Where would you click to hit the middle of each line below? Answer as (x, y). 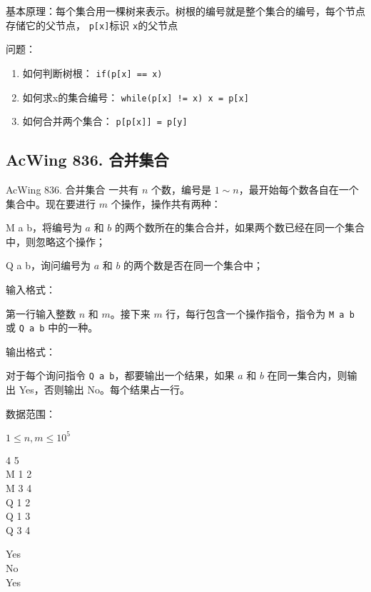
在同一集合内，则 (307, 375)
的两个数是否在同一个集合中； (194, 265)
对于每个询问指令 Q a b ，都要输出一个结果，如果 (120, 375)
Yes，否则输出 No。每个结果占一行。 (104, 390)
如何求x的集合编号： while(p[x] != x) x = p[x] (136, 97)
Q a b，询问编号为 (48, 265)
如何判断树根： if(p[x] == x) (92, 72)
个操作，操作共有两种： (166, 203)
